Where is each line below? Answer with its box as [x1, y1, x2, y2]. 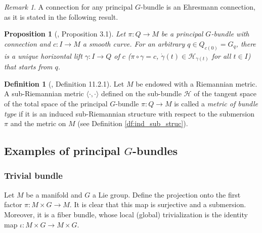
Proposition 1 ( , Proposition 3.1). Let [4, 28, 126, 39]
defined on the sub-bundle [101, 88, 182, 99]
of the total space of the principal [4, 98, 108, 108]
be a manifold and [26, 189, 82, 200]
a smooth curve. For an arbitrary [82, 38, 185, 49]
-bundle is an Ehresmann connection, [141, 2, 255, 12]
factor [4, 199, 22, 210]
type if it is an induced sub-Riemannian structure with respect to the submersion [4, 108, 254, 119]
